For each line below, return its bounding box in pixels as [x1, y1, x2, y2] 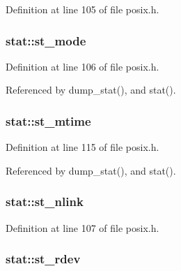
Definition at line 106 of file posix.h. [6, 59, 159, 73]
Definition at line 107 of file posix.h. [6, 220, 159, 235]
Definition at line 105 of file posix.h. [6, 2, 159, 16]
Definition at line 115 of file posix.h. [6, 140, 159, 154]
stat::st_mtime [6, 112, 91, 129]
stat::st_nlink [6, 193, 84, 210]
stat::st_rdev [6, 250, 81, 268]
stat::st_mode [6, 31, 86, 49]
